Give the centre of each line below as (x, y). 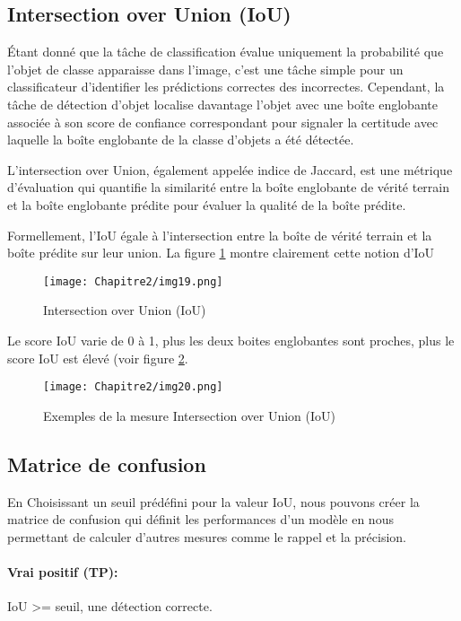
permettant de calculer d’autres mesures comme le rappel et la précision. (207, 536)
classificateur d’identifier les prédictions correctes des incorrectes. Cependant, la (226, 87)
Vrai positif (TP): (63, 572)
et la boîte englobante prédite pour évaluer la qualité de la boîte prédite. (207, 204)
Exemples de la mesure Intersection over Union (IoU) (190, 415)
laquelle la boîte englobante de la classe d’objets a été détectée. (181, 140)
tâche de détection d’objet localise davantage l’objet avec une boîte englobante (222, 104)
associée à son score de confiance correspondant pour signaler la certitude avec (223, 122)
